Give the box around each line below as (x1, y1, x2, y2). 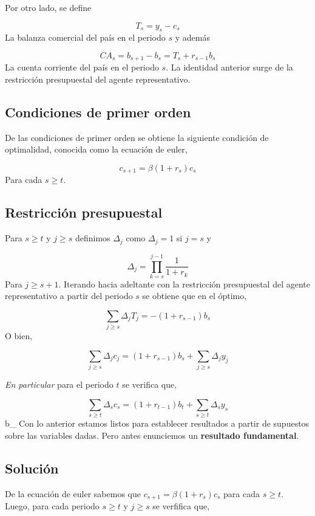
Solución (5, 458, 59, 477)
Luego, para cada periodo (5, 500, 100, 512)
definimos (75, 232, 110, 244)
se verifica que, (122, 378, 177, 391)
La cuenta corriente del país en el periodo (5, 61, 159, 74)
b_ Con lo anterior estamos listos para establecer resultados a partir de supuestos (5, 417, 310, 430)
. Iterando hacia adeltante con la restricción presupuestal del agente (58, 277, 310, 290)
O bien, (5, 329, 33, 342)
